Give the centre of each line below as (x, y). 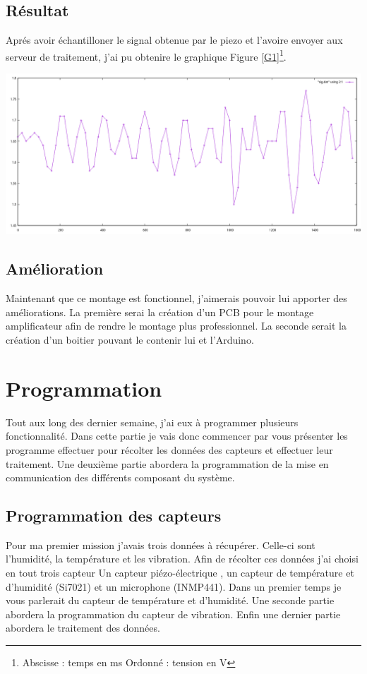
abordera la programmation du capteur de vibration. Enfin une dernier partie (173, 614)
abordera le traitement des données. (83, 628)
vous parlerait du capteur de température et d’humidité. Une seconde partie (170, 600)
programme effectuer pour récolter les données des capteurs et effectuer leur (169, 449)
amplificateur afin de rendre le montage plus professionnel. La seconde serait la (176, 326)
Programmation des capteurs (114, 516)
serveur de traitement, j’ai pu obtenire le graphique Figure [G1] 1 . (146, 55)
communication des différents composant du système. (120, 477)
